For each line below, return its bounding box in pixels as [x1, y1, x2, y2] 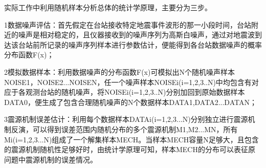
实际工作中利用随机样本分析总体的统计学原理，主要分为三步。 [4, 2, 212, 12]
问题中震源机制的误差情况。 [4, 154, 97, 164]
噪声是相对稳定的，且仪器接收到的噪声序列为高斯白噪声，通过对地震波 [18, 29, 255, 40]
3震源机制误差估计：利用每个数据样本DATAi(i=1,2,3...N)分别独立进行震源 [4, 114, 248, 124]
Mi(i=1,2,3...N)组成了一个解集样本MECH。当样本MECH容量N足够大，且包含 [4, 134, 259, 144]
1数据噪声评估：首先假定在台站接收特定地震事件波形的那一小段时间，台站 [4, 19, 251, 30]
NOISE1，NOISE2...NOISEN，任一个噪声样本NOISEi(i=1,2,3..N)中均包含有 [4, 76, 252, 87]
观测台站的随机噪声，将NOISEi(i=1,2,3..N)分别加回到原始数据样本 [25, 87, 245, 97]
